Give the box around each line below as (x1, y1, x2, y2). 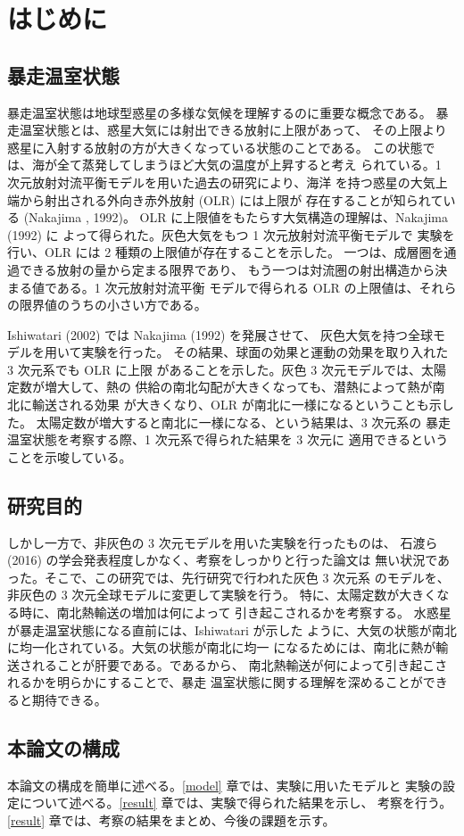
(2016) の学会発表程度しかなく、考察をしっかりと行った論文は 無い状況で (7, 550, 438, 569)
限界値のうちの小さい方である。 (19, 295, 207, 314)
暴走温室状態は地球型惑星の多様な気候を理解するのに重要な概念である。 (7, 103, 432, 121)
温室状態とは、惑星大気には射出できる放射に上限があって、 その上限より (19, 120, 447, 139)
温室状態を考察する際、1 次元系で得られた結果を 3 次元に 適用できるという (7, 430, 449, 449)
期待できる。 (31, 691, 107, 708)
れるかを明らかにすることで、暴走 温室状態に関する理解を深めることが (7, 673, 423, 691)
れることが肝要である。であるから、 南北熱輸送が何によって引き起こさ (31, 655, 448, 674)
